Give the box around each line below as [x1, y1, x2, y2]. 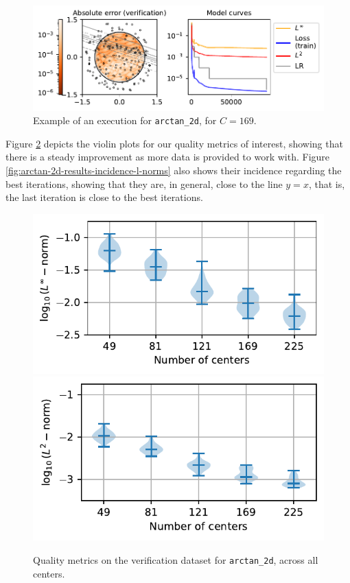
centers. [33, 566, 65, 580]
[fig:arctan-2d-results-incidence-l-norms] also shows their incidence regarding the [5, 163, 342, 178]
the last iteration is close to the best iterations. [5, 190, 203, 204]
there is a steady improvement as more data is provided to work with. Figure [5, 150, 330, 164]
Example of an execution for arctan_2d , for [33, 113, 217, 128]
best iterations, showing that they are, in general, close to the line [5, 176, 283, 191]
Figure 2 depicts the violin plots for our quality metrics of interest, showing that [5, 136, 343, 150]
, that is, [308, 176, 345, 191]
